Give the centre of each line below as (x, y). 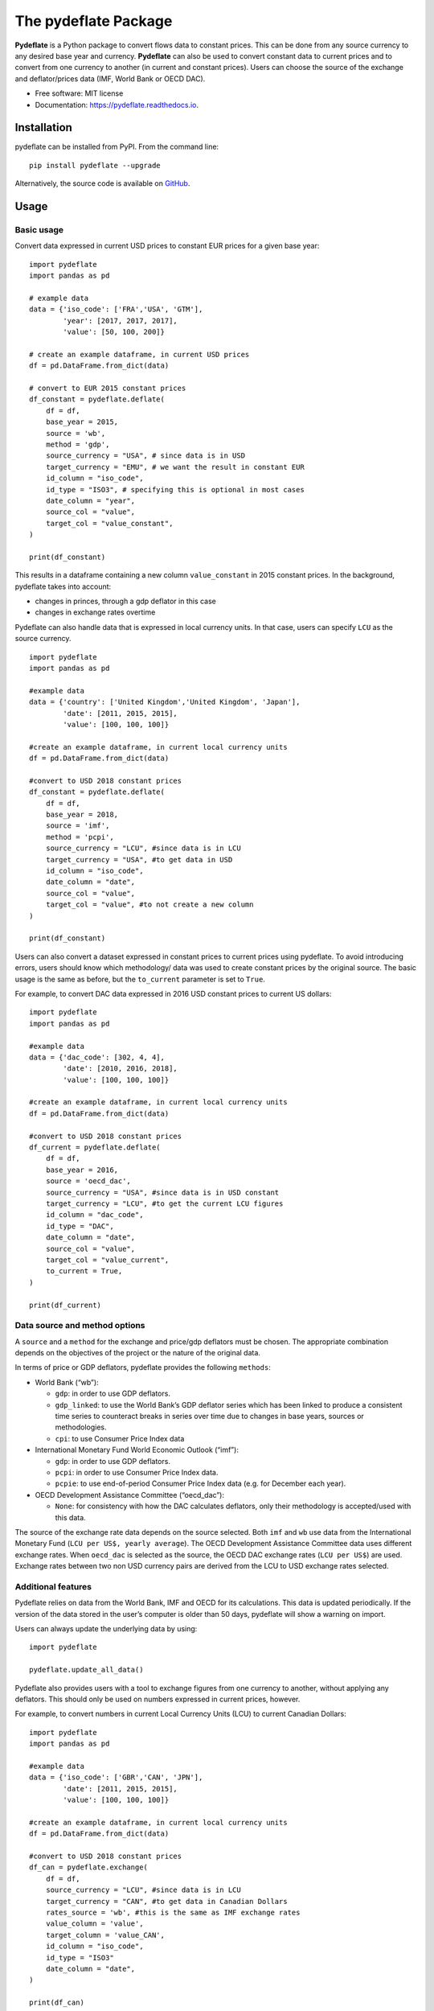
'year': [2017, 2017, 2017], (121, 321)
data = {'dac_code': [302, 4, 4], (97, 1057)
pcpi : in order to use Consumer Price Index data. (137, 1472)
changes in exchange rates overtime (95, 612)
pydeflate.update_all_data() (86, 1670)
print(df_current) (66, 1305)
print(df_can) (57, 2003)
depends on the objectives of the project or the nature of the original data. (138, 1353)
